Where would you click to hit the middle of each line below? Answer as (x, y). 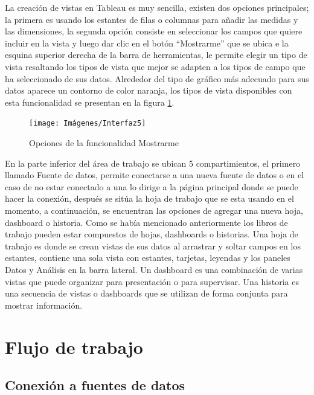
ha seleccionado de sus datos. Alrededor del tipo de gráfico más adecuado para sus (157, 78)
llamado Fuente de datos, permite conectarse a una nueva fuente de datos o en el (155, 175)
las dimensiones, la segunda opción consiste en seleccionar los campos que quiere (154, 31)
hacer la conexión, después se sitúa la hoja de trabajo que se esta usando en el (149, 198)
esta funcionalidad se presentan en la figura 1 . (90, 102)
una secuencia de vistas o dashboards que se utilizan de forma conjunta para (146, 293)
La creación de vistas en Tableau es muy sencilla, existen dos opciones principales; (157, 7)
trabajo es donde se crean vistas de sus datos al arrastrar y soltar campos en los (153, 246)
